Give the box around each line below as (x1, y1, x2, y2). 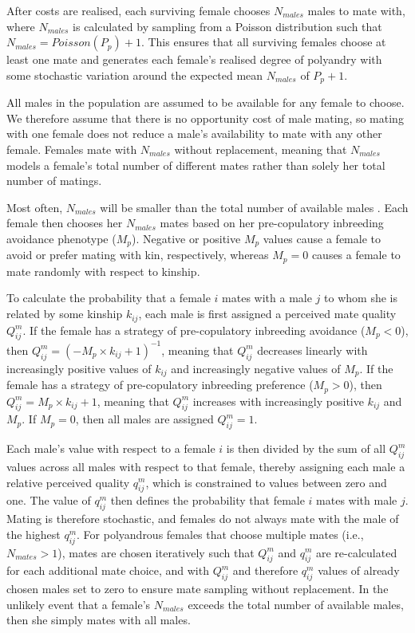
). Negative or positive (132, 230, 241, 246)
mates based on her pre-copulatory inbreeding (160, 214, 384, 231)
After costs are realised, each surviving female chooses (6, 2, 271, 18)
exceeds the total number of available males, (188, 596, 404, 612)
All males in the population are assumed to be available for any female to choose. (6, 94, 405, 111)
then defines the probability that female (110, 492, 305, 509)
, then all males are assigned (75, 411, 214, 427)
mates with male (316, 492, 397, 509)
